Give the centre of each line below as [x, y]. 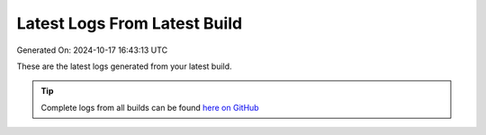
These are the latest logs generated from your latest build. [125, 66]
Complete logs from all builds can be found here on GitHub [150, 107]
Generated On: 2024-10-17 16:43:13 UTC [92, 50]
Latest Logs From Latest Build [130, 23]
